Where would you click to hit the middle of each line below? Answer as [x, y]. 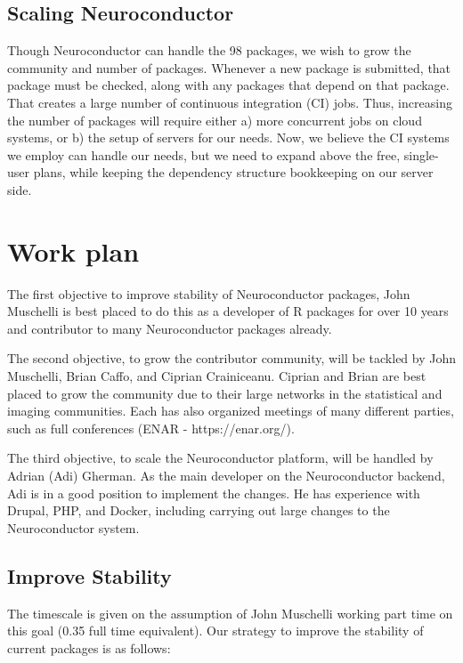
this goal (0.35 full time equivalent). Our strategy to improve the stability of [215, 631]
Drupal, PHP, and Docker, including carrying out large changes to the [199, 510]
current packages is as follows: [89, 647]
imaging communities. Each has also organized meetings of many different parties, [231, 411]
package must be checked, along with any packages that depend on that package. [228, 85]
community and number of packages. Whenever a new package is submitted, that [229, 67]
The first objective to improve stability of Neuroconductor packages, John [209, 293]
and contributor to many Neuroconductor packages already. [170, 328]
